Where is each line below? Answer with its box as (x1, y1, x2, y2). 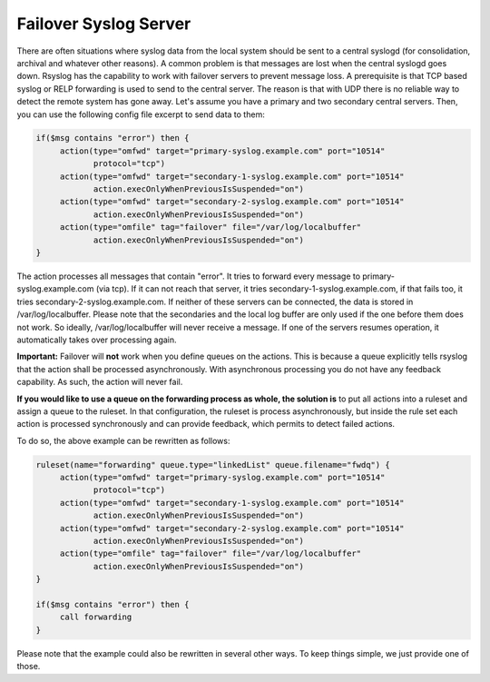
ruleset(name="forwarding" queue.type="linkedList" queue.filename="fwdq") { (35, 460, 390, 469)
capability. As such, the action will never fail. (16, 377, 183, 388)
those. (16, 661, 41, 672)
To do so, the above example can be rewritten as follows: (16, 435, 230, 446)
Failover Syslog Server (16, 14, 191, 34)
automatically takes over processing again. (16, 334, 177, 345)
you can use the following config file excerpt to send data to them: (16, 109, 265, 120)
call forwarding (59, 612, 132, 622)
